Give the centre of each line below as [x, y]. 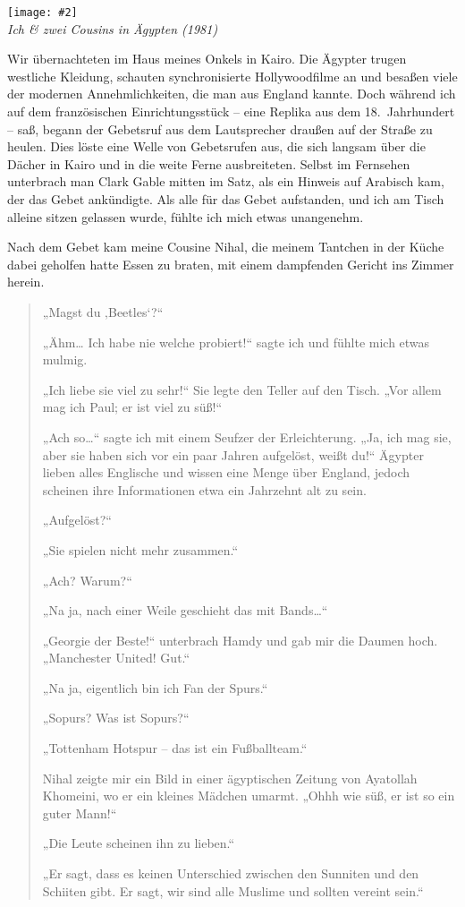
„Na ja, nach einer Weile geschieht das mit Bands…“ [185, 610]
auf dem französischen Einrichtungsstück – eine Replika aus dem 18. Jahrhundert [231, 111]
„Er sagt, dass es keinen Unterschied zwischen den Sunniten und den [231, 873]
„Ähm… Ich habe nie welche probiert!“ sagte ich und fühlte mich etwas [236, 342]
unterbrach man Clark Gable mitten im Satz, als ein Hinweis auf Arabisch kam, [226, 181]
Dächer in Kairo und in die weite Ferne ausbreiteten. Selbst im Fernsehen [209, 163]
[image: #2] [42, 13]
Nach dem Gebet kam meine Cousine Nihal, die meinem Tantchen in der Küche [226, 247]
